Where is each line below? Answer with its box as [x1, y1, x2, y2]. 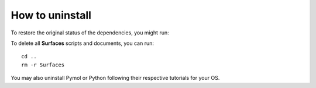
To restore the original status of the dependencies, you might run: [11, 29, 169, 36]
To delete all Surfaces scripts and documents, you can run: [11, 40, 154, 47]
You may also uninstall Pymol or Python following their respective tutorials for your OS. [11, 75, 220, 82]
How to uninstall [11, 9, 92, 22]
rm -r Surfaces [21, 61, 65, 68]
